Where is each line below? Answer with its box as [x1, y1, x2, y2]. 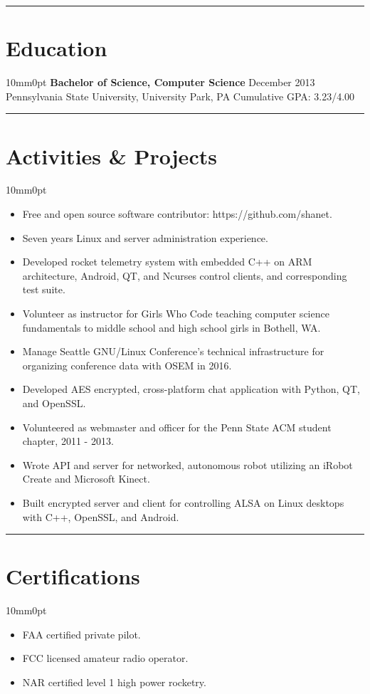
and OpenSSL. [22, 395, 86, 410]
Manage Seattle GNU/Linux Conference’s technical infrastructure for [22, 344, 324, 359]
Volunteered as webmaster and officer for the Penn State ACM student [22, 419, 332, 434]
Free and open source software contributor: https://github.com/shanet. [22, 206, 332, 221]
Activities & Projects [6, 141, 217, 170]
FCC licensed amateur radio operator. [22, 651, 189, 666]
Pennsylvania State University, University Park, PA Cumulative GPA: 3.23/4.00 [6, 88, 355, 103]
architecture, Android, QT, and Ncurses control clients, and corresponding [22, 268, 347, 283]
